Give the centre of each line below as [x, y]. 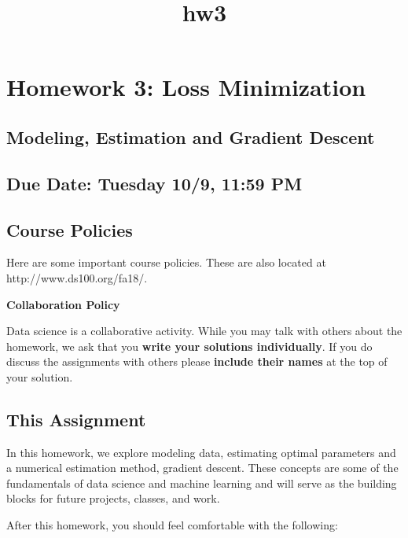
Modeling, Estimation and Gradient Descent [191, 136]
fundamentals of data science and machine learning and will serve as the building [202, 483]
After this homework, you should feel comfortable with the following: [172, 525]
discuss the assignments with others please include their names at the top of [197, 361]
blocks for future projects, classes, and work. [113, 498]
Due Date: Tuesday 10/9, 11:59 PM [154, 183]
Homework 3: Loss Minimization [186, 87]
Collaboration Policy [63, 304]
